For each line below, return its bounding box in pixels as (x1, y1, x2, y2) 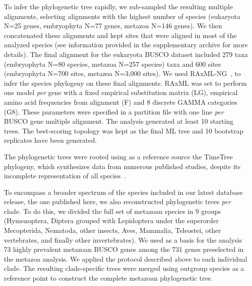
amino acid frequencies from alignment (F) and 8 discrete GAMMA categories (4, 96, 237, 107)
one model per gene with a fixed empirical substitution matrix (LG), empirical (4, 87, 238, 97)
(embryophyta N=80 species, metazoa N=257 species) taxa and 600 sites (4, 58, 221, 69)
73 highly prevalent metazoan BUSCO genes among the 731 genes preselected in (4, 244, 244, 254)
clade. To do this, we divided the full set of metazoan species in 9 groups (4, 206, 221, 216)
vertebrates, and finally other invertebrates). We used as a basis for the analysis (4, 234, 242, 245)
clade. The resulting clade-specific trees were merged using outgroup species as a (4, 263, 244, 273)
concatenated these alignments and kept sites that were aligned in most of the (4, 30, 237, 40)
